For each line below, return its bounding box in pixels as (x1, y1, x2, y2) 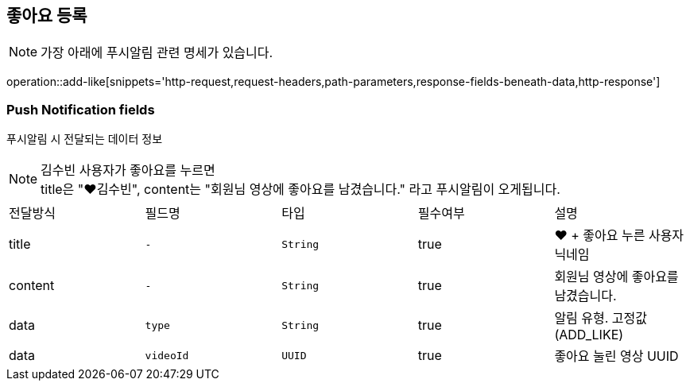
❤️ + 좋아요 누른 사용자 (554, 227, 684, 244)
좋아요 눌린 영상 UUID (554, 348, 679, 365)
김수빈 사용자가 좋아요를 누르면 (41, 162, 215, 179)
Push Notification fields (6, 101, 155, 118)
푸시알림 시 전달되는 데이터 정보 (6, 132, 163, 146)
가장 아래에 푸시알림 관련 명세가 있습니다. (41, 45, 273, 61)
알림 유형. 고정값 (554, 310, 648, 327)
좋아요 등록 (6, 6, 87, 25)
